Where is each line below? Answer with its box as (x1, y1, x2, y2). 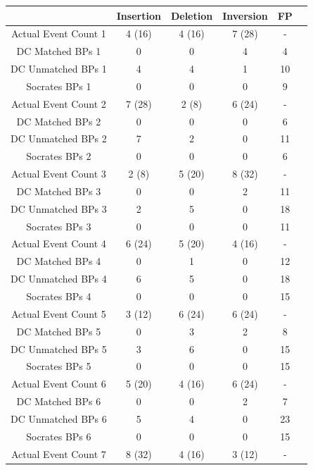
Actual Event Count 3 (11, 166, 106, 181)
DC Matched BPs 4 (16, 254, 101, 268)
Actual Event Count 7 (11, 446, 106, 461)
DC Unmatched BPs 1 (11, 61, 107, 76)
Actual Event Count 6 (11, 376, 106, 391)
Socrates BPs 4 (26, 289, 91, 303)
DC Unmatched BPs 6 (11, 411, 107, 426)
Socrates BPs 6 (26, 428, 91, 443)
